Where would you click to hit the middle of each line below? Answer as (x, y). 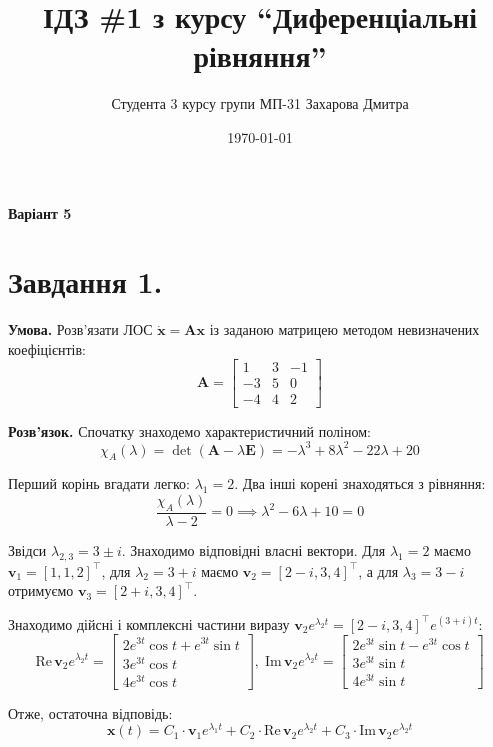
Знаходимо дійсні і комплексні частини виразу (149, 623)
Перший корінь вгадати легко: (99, 483)
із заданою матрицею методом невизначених (344, 329)
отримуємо (41, 590)
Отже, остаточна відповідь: (90, 712)
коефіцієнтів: (47, 348)
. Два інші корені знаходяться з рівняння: (360, 483)
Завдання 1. (85, 281)
